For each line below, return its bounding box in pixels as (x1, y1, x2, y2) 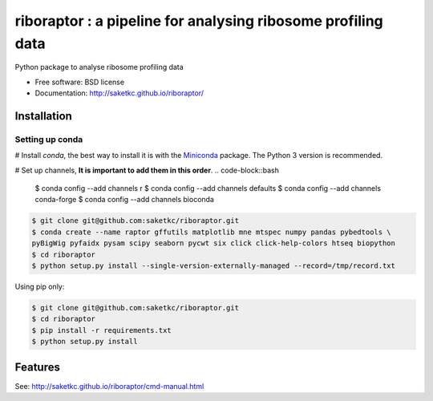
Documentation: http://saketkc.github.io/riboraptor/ (34, 88, 204, 98)
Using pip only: (14, 282, 65, 291)
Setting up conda (14, 133, 83, 144)
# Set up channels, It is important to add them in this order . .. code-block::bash (14, 165, 280, 175)
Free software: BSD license (34, 77, 124, 87)
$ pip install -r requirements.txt (31, 326, 172, 334)
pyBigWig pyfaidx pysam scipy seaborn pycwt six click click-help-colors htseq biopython (31, 239, 396, 248)
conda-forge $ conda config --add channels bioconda (34, 195, 214, 205)
